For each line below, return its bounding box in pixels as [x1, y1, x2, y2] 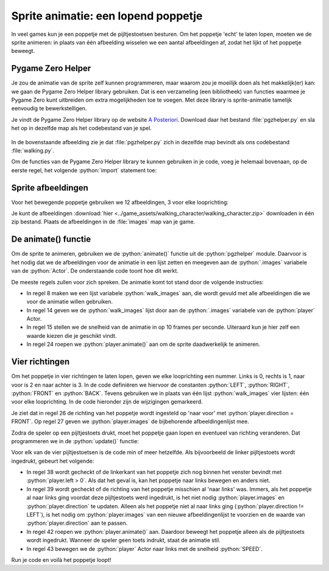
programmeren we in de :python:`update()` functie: [11, 437, 140, 444]
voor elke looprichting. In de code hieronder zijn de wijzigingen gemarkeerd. [11, 398, 203, 405]
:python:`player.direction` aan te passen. [26, 519, 128, 527]
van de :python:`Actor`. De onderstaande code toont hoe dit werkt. [11, 267, 179, 275]
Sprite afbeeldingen [11, 183, 88, 193]
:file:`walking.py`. [11, 147, 55, 154]
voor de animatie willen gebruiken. [26, 298, 113, 306]
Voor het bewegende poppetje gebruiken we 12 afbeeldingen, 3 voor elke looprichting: [11, 198, 228, 206]
